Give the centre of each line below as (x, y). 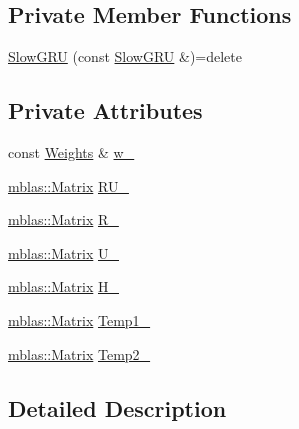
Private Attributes (105, 110)
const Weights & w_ (71, 152)
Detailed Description (117, 407)
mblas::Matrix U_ (63, 252)
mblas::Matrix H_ (63, 286)
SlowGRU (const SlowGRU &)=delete (125, 56)
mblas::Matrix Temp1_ (79, 319)
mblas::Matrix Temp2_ (79, 353)
